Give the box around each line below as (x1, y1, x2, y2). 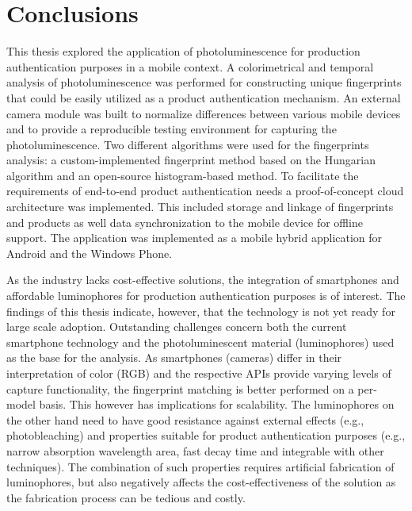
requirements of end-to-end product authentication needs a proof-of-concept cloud (6, 182, 404, 199)
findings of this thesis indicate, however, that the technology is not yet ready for (6, 302, 395, 319)
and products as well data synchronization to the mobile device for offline (6, 213, 363, 230)
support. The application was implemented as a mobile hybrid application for (6, 229, 383, 246)
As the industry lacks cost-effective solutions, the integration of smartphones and (6, 271, 399, 288)
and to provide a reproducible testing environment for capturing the (6, 121, 337, 137)
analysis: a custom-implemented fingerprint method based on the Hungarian (6, 152, 376, 168)
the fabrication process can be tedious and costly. (6, 489, 246, 505)
